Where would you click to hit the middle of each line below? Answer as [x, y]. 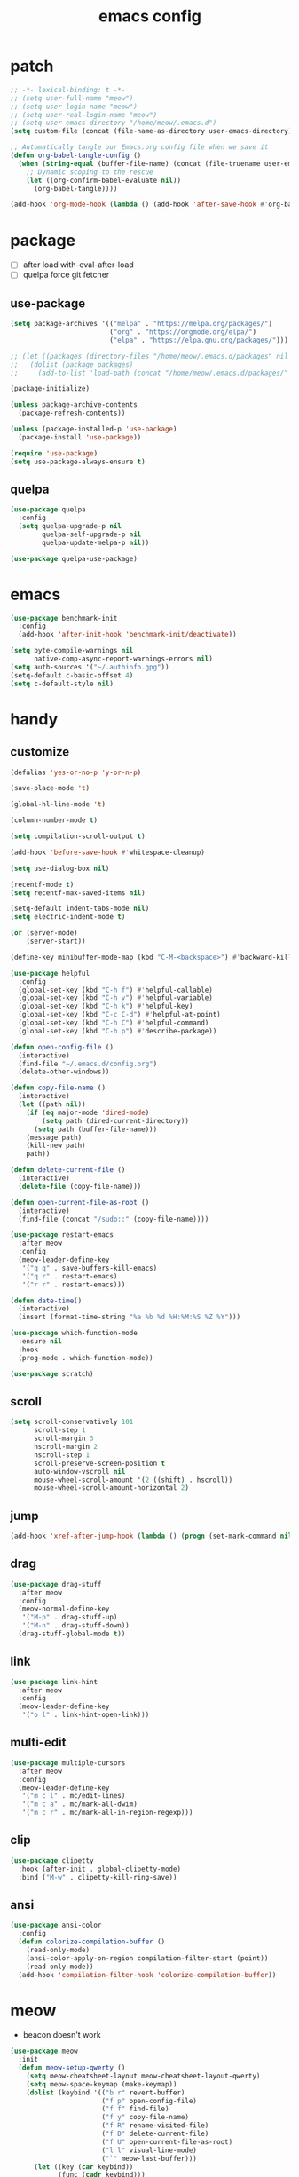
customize [40, 752]
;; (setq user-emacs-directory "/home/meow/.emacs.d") [114, 123]
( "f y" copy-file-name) [146, 2118]
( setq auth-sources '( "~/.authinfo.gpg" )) [90, 667]
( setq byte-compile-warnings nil [72, 651]
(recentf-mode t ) [42, 884]
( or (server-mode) [44, 933]
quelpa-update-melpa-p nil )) [96, 542]
